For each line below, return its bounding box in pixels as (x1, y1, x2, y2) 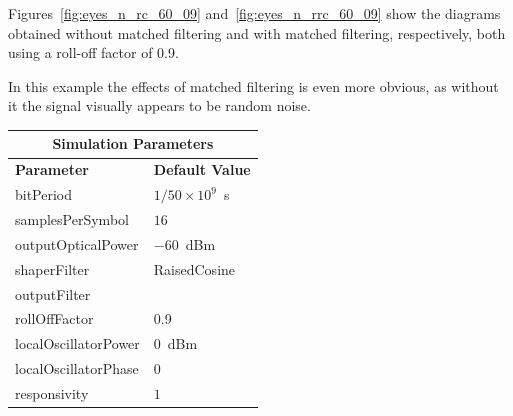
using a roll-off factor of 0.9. (8, 42, 179, 63)
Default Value (153, 159, 251, 180)
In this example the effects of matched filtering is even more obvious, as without (8, 75, 499, 96)
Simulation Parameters (52, 133, 214, 154)
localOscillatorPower (15, 333, 140, 354)
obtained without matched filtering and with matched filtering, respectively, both (8, 22, 506, 43)
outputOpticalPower (15, 233, 139, 254)
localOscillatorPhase (15, 358, 139, 379)
